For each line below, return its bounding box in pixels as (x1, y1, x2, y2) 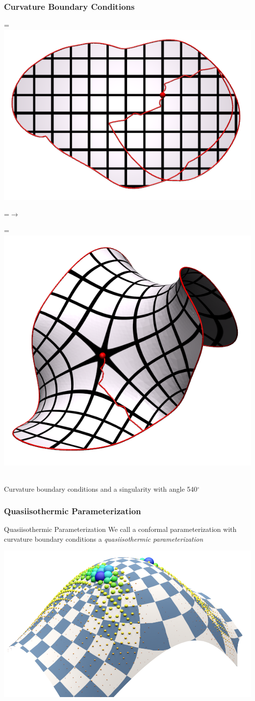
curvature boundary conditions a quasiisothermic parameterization (4, 533, 204, 544)
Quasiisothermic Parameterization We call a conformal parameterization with (4, 524, 237, 534)
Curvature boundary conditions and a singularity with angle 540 (4, 484, 198, 494)
